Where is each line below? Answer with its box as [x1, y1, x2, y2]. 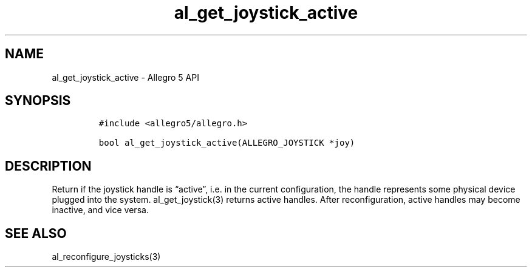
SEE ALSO [5, 225, 67, 241]
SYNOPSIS [5, 93, 71, 109]
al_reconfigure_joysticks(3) [52, 251, 161, 262]
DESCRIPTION [5, 158, 92, 174]
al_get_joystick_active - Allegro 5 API [52, 72, 199, 83]
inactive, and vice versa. [52, 205, 149, 216]
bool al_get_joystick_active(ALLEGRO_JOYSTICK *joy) [98, 138, 355, 148]
